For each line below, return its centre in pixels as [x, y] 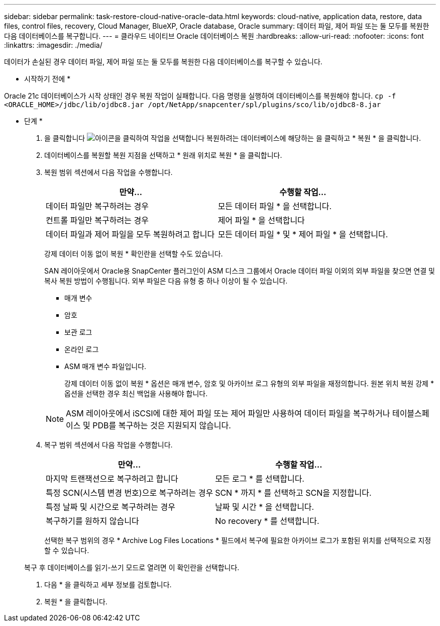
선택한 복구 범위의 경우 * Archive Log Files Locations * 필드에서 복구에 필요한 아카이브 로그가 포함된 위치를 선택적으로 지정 [238, 540]
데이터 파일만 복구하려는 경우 [97, 206]
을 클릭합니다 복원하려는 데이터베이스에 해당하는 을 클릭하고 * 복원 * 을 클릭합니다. [233, 138]
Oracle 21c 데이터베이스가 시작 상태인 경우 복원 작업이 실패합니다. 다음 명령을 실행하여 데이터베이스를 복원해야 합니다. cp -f [200, 96]
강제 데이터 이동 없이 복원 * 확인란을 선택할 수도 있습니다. [134, 254]
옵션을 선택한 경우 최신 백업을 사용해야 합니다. [136, 393]
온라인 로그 [82, 349]
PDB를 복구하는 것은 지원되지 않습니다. [162, 425]
